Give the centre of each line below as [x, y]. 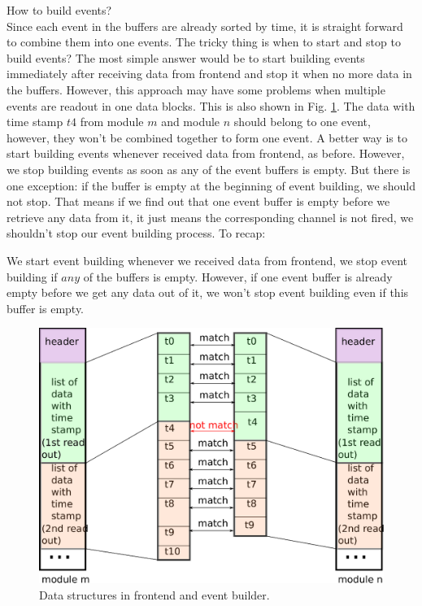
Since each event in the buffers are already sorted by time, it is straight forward [205, 26]
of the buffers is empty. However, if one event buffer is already [238, 276]
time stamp [35, 122]
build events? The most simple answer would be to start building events [186, 57]
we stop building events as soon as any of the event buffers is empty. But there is [209, 169]
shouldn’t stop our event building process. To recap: [136, 233]
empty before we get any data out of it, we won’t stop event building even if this [208, 292]
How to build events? [59, 10]
